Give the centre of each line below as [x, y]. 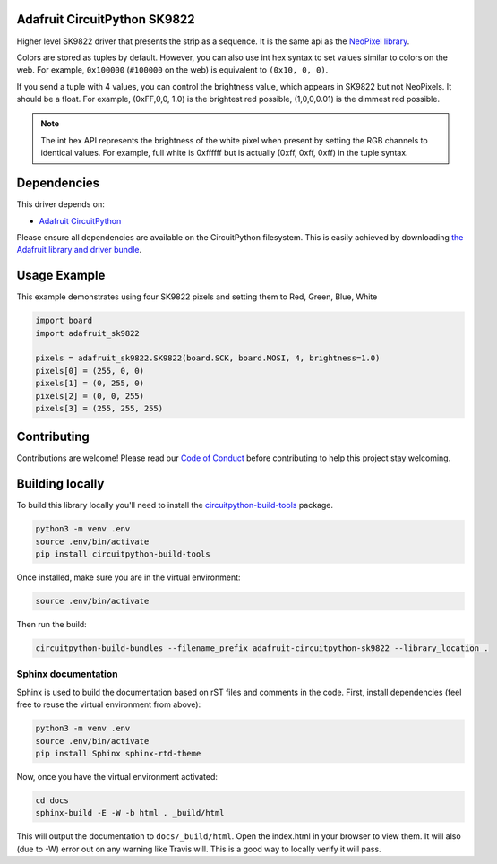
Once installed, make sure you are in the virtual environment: [129, 577]
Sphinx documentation [67, 674]
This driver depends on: [60, 204]
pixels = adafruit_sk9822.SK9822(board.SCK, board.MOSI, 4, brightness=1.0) [208, 358]
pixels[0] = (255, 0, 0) [90, 371]
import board [64, 321]
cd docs [52, 800]
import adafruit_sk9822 [88, 333]
